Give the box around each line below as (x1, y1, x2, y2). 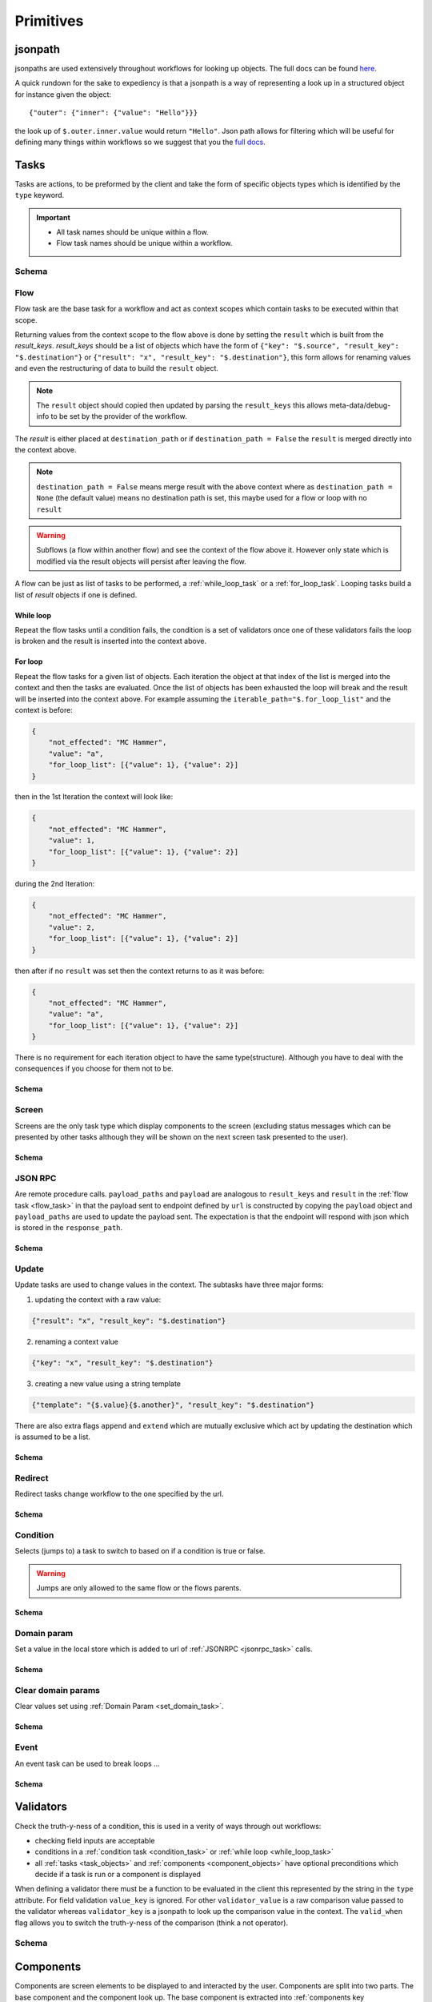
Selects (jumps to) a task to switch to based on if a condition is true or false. (14, 1546, 266, 1556)
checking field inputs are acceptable (34, 1835, 155, 1845)
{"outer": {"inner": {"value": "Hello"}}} (29, 108, 198, 118)
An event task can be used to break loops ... (14, 1759, 160, 1768)
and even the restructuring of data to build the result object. (14, 364, 219, 373)
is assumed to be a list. (14, 1432, 91, 1441)
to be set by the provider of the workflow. (50, 412, 187, 421)
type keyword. (14, 191, 65, 200)
